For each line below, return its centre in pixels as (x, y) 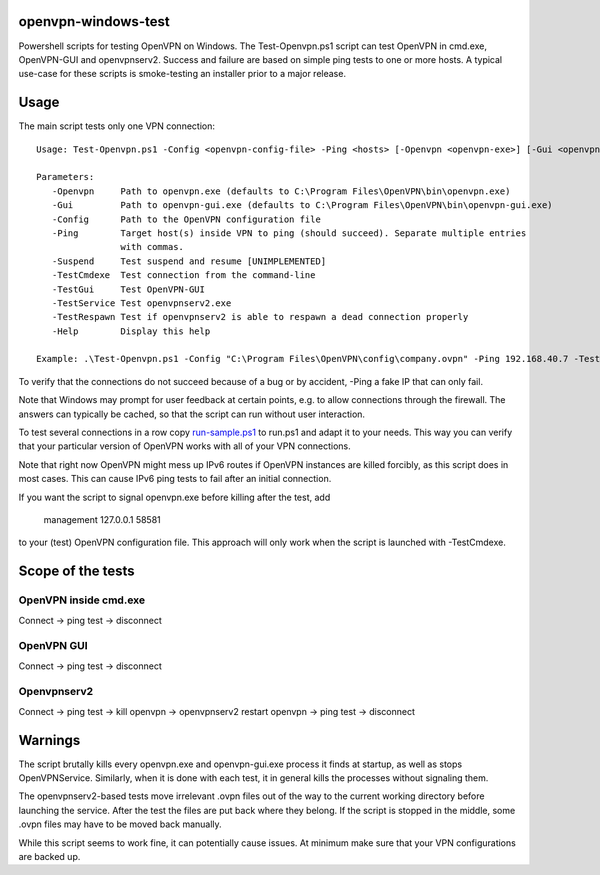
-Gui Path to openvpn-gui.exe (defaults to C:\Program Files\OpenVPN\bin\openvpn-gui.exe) (302, 205)
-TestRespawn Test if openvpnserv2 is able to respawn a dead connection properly (260, 317)
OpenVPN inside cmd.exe (81, 600)
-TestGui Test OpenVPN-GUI (128, 289)
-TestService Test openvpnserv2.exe (141, 303)
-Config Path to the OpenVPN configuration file (186, 219)
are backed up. (49, 857)
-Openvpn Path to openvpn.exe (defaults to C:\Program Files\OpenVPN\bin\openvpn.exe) (281, 191)
